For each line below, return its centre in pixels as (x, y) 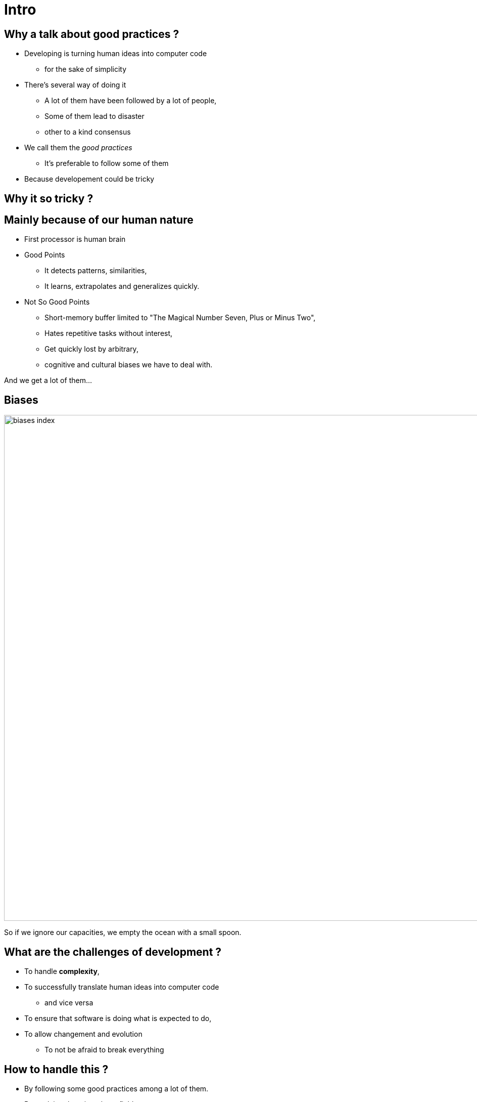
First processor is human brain (75, 239)
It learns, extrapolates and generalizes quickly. (122, 286)
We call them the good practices (78, 148)
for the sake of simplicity (86, 69)
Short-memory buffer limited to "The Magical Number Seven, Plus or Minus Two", (180, 318)
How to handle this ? (56, 1069)
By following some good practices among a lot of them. (116, 1088)
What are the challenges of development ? (113, 952)
